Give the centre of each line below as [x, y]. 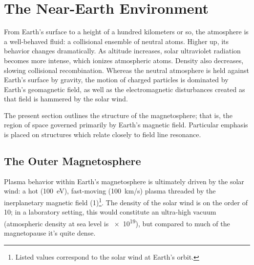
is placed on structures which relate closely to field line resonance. [103, 134]
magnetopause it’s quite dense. [50, 233]
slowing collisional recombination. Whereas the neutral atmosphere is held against [127, 70]
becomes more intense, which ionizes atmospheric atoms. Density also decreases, [124, 60]
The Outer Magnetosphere [73, 161]
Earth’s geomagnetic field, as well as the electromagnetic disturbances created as [125, 89]
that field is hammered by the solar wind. [66, 99]
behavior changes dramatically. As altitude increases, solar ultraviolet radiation [122, 51]
